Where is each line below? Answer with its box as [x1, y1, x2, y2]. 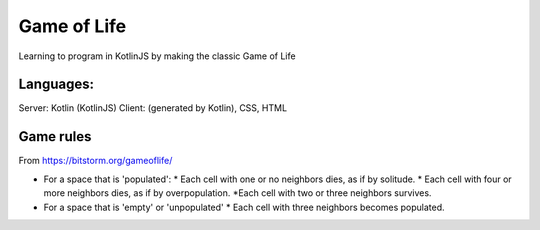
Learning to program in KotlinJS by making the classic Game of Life [18, 50, 296, 62]
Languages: [18, 76, 95, 93]
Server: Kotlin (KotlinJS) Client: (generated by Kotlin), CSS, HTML [18, 102, 288, 114]
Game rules [18, 128, 92, 145]
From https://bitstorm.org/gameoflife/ [18, 155, 173, 167]
